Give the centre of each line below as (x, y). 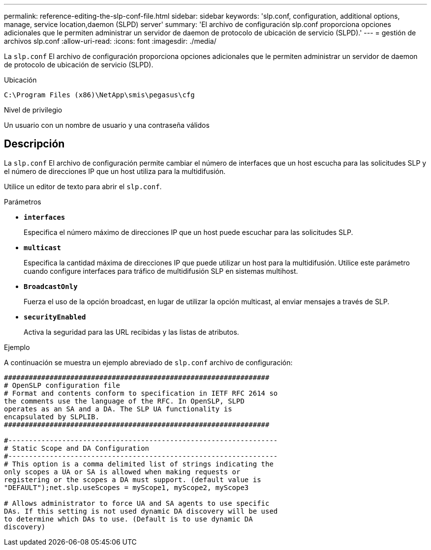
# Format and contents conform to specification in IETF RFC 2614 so (141, 393)
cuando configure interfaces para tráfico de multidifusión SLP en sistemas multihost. (161, 271)
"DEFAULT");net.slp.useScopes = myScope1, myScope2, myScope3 (126, 487)
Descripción (34, 144)
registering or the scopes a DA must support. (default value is (133, 479)
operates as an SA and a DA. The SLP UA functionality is (118, 409)
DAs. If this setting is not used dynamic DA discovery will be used (141, 511)
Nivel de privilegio (33, 110)
